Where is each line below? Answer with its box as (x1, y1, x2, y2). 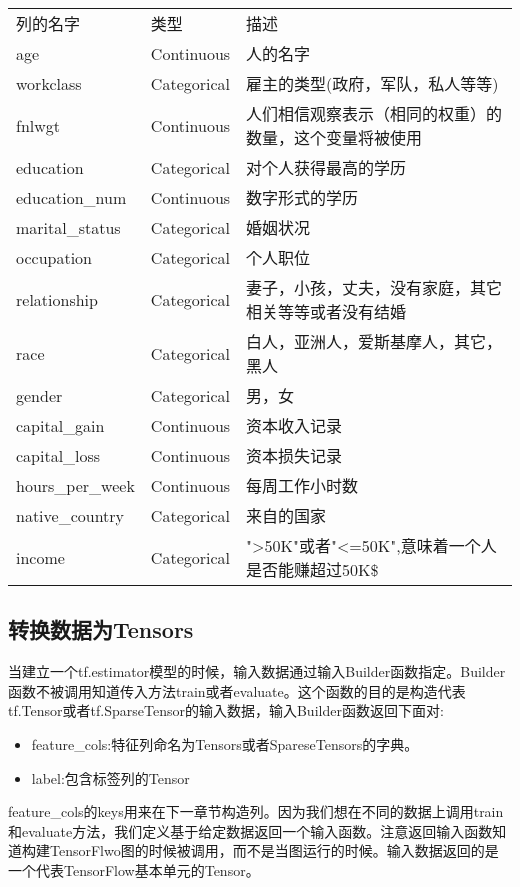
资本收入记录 (246, 414, 343, 437)
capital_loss (16, 443, 101, 467)
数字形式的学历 (246, 186, 359, 209)
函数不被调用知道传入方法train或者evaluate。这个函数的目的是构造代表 (8, 680, 466, 701)
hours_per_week (16, 473, 135, 497)
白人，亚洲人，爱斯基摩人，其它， (246, 330, 503, 353)
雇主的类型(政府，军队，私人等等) (246, 72, 499, 95)
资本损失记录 (246, 444, 343, 467)
